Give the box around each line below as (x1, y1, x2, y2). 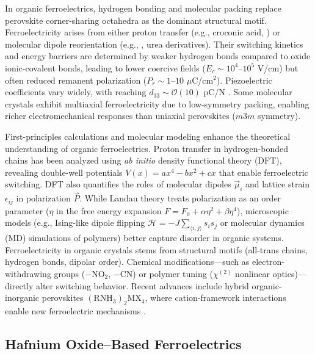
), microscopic (237, 204, 289, 217)
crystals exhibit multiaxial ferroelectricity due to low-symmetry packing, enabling (5, 97, 310, 110)
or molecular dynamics (220, 216, 305, 229)
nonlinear (235, 267, 270, 280)
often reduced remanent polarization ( (5, 73, 147, 86)
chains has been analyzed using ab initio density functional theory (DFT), (5, 154, 282, 167)
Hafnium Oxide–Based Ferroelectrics (5, 334, 242, 353)
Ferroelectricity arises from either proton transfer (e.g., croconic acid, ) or (5, 26, 281, 38)
